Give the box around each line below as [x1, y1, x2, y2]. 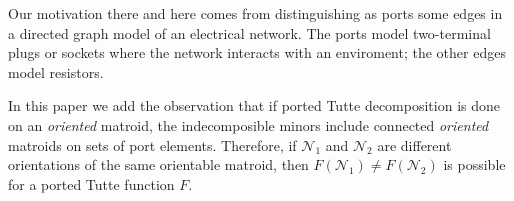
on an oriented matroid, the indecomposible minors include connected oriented [8, 114, 489, 135]
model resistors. [8, 61, 104, 82]
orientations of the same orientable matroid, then [8, 154, 309, 175]
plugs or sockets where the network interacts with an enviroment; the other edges [8, 42, 506, 63]
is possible [443, 154, 506, 175]
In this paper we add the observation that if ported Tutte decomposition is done [8, 95, 501, 116]
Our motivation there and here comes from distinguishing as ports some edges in [8, 3, 503, 23]
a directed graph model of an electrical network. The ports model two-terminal [8, 22, 491, 43]
